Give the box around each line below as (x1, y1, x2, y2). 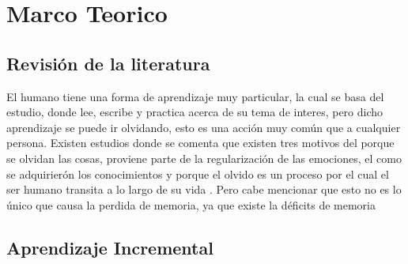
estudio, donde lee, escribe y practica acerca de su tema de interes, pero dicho (6, 104, 383, 120)
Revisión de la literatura (6, 51, 210, 75)
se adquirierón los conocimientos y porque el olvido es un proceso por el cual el (6, 165, 389, 182)
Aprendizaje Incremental (6, 235, 213, 259)
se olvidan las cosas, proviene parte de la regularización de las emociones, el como (6, 149, 402, 166)
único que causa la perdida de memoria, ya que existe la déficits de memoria (6, 196, 376, 213)
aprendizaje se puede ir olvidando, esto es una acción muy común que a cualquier (6, 119, 401, 135)
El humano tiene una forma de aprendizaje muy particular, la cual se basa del (6, 88, 384, 104)
